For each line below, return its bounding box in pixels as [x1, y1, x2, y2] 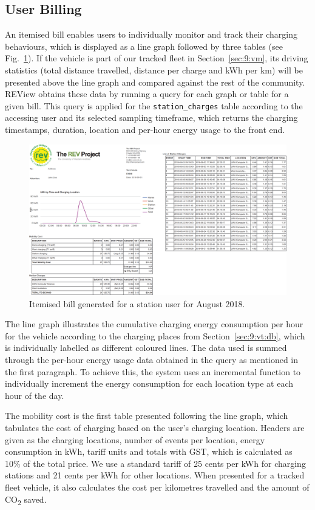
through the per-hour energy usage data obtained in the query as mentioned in [5, 353, 298, 366]
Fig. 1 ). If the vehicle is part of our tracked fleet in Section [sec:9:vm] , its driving [5, 52, 308, 64]
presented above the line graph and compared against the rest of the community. [5, 75, 305, 88]
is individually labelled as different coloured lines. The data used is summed [5, 341, 287, 354]
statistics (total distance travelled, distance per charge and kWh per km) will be [5, 63, 303, 76]
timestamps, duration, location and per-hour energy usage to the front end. [5, 123, 285, 136]
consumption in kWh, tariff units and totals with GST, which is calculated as [5, 445, 293, 458]
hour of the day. [5, 389, 64, 401]
